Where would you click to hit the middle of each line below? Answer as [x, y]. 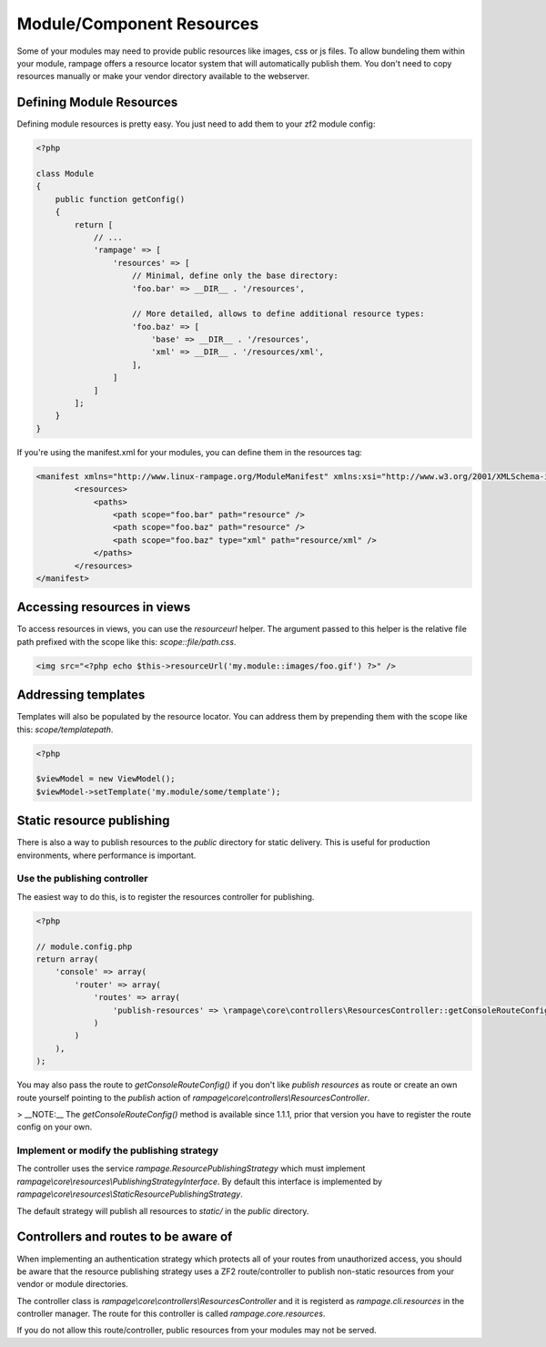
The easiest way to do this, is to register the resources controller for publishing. [166, 896]
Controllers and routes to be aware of [125, 1237]
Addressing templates [81, 695]
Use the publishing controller [82, 879]
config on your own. [55, 1127]
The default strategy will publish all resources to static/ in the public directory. [163, 1210]
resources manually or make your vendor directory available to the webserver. [163, 77]
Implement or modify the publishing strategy [117, 1150]
